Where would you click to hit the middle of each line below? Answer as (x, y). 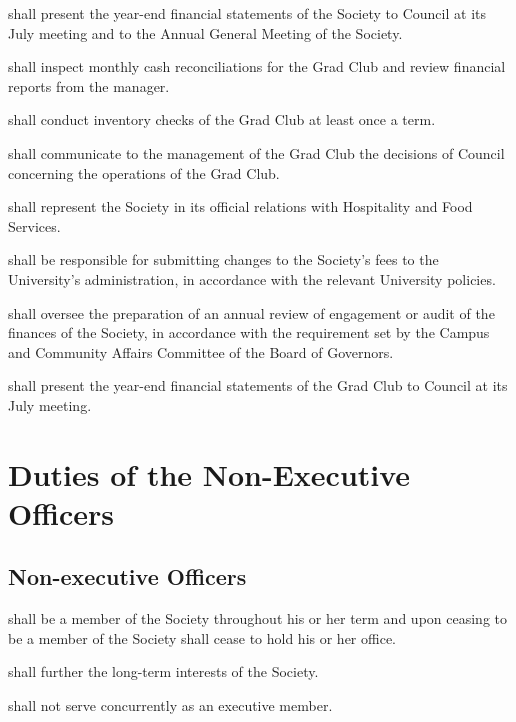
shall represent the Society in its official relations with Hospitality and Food (240, 206)
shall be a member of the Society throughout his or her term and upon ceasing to (257, 618)
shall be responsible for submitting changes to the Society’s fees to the (223, 259)
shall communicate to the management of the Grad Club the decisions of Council (256, 152)
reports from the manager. (89, 85)
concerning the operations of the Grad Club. (144, 172)
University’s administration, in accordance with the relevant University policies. (252, 278)
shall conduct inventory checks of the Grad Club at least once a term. (222, 119)
